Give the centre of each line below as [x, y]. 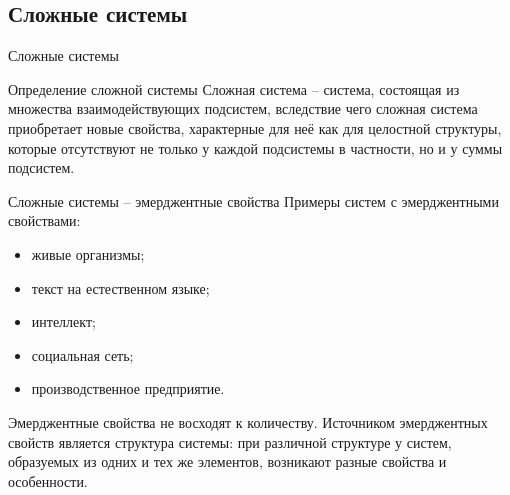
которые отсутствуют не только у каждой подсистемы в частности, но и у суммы [255, 147]
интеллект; [63, 321]
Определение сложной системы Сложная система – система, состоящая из [234, 88]
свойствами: [44, 220]
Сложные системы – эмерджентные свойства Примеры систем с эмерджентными [253, 200]
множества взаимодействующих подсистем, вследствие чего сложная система [243, 108]
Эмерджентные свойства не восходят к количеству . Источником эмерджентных [248, 421]
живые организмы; [88, 253]
